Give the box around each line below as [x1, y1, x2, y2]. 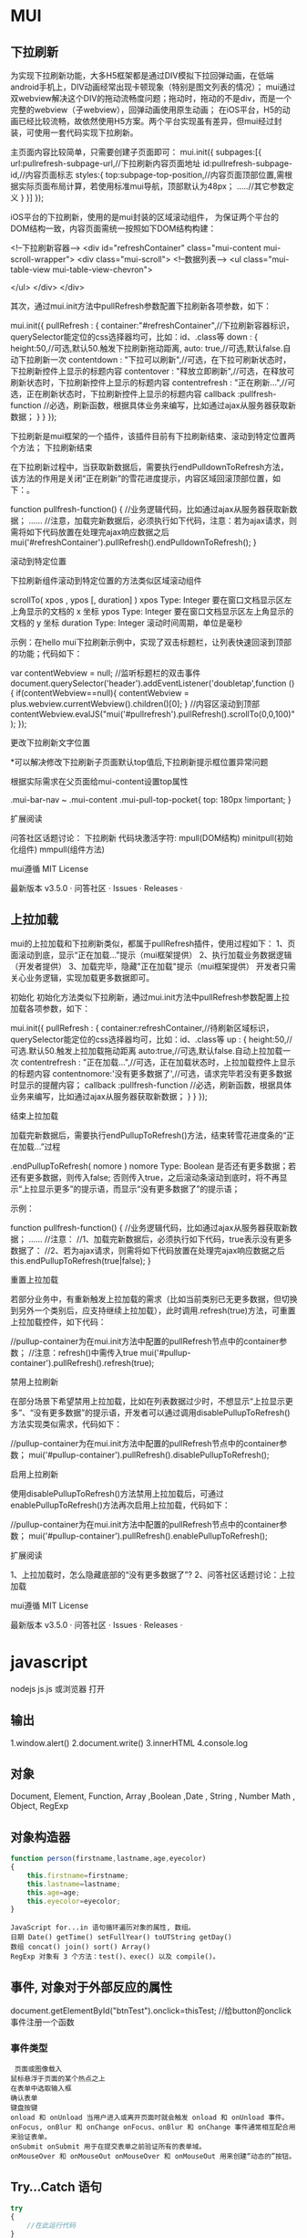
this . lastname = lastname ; [26, 1879, 121, 1888]
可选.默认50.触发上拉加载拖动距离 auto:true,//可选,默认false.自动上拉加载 [10, 1045, 283, 1056]
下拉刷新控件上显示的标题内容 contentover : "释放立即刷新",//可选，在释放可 [10, 366, 295, 376]
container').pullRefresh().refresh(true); [10, 1357, 155, 1368]
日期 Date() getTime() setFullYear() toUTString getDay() [10, 1933, 232, 1942]
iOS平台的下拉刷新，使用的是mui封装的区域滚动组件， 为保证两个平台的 [10, 212, 279, 222]
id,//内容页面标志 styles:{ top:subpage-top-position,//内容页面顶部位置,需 [10, 170, 285, 180]
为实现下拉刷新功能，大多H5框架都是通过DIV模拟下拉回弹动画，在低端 [10, 70, 274, 80]
